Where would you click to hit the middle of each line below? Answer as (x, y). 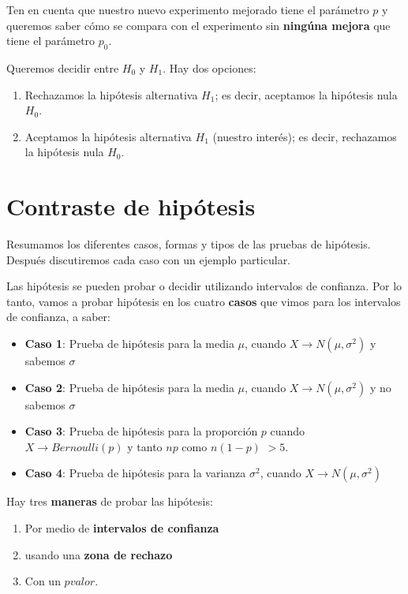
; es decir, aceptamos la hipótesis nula (306, 94)
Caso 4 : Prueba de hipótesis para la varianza (135, 473)
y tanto (145, 446)
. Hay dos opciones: (210, 67)
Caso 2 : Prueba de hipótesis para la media (129, 387)
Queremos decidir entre (63, 67)
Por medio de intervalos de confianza (122, 528)
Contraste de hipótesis (131, 206)
